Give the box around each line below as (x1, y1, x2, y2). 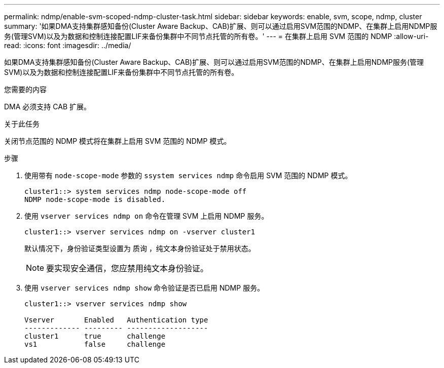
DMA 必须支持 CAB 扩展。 (4, 102, 91, 111)
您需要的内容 (4, 85, 47, 94)
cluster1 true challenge (24, 332, 166, 340)
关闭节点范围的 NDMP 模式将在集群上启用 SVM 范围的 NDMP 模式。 (4, 137, 231, 145)
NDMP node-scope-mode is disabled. (24, 195, 166, 203)
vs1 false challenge (24, 340, 166, 348)
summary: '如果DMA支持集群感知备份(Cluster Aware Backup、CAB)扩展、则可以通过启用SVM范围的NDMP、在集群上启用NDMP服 (4, 22, 437, 30)
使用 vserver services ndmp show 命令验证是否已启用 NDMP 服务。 (24, 283, 265, 292)
